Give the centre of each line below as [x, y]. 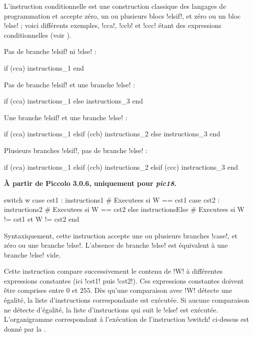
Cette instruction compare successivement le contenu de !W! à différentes [113, 271]
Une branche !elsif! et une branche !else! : [66, 117]
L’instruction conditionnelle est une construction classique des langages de [115, 6]
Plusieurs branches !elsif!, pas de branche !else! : [76, 150]
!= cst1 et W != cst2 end [42, 219]
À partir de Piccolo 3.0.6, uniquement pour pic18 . [90, 183]
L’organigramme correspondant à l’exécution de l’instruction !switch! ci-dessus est [127, 319]
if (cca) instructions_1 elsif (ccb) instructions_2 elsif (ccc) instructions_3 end [121, 167]
